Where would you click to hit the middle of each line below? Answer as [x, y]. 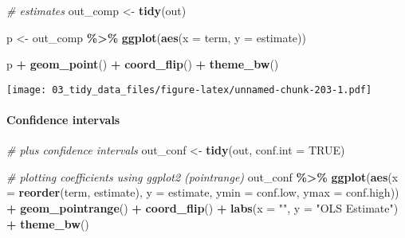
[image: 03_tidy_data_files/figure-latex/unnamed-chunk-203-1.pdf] [189, 90]
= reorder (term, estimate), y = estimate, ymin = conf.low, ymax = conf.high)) [203, 192]
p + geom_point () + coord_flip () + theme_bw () [143, 64]
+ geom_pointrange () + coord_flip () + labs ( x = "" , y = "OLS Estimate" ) [202, 208]
